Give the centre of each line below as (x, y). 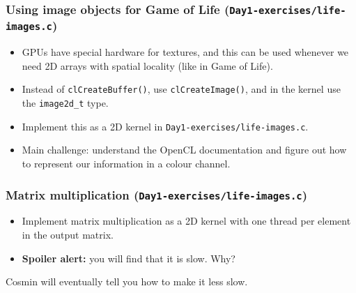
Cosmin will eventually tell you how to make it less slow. (127, 281)
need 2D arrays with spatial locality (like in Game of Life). (147, 65)
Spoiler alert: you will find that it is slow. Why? (129, 258)
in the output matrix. (68, 234)
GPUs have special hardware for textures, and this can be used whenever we (185, 52)
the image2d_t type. (65, 103)
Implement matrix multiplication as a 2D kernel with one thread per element (186, 221)
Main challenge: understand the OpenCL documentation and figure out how (184, 150)
